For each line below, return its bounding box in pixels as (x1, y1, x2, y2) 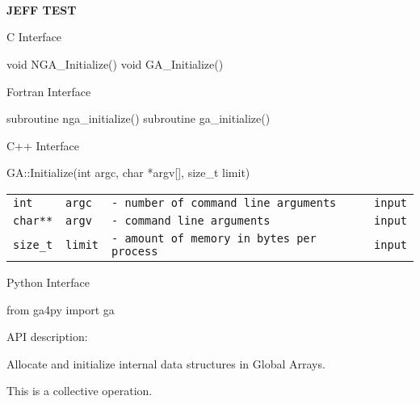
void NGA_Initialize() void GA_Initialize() (6, 55, 224, 72)
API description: (6, 328, 88, 345)
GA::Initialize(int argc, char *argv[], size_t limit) (6, 164, 250, 181)
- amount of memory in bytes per (111, 231, 317, 245)
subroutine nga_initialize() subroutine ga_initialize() (6, 110, 271, 127)
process (111, 244, 158, 258)
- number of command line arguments (111, 196, 337, 209)
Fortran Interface (6, 82, 91, 99)
